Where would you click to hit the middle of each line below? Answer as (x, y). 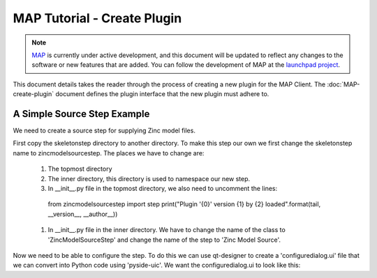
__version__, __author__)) (83, 214)
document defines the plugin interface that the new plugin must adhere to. (162, 94)
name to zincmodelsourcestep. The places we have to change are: (109, 153)
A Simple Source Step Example (81, 114)
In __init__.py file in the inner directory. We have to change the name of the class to (167, 230)
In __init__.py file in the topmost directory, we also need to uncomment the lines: (163, 188)
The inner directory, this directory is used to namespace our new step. (149, 178)
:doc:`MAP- (343, 84)
